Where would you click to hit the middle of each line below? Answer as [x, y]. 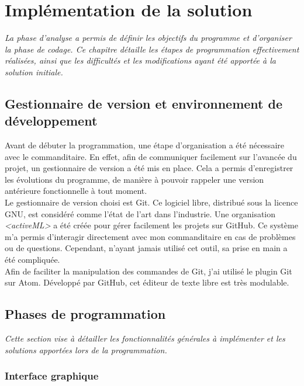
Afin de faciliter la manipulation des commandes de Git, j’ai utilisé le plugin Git [148, 271]
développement [51, 121]
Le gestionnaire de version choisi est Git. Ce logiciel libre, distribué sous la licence [151, 202]
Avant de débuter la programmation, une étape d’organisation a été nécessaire [144, 145]
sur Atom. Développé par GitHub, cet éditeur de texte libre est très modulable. [147, 282]
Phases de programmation [85, 314]
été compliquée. [32, 260]
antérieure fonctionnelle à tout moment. [76, 191]
